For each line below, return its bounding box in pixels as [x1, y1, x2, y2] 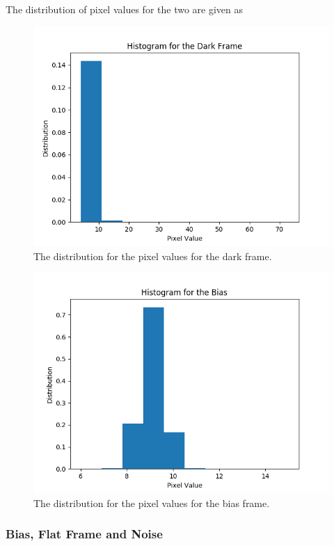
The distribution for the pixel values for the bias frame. [33, 495, 270, 510]
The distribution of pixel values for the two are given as [6, 2, 244, 16]
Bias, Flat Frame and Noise [6, 525, 163, 543]
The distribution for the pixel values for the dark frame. [33, 248, 272, 263]
